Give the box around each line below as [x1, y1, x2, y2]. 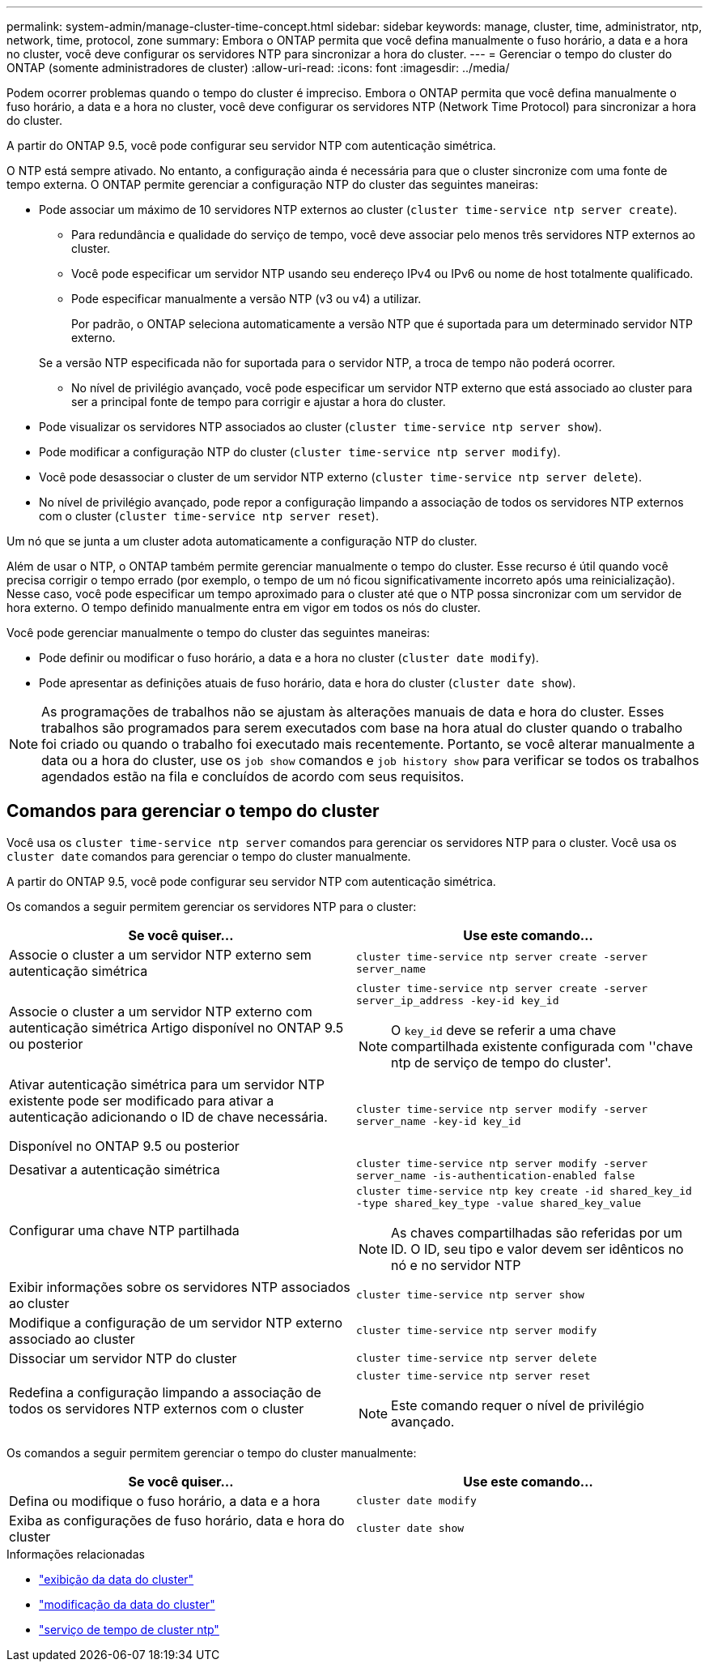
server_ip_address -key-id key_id [356, 994, 559, 1007]
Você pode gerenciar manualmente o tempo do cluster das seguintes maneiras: [6, 626, 431, 639]
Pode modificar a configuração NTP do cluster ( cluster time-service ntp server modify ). [39, 445, 561, 459]
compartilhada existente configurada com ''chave [391, 1037, 694, 1054]
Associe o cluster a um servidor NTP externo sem [9, 946, 312, 963]
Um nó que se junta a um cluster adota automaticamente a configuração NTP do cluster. [6, 534, 478, 548]
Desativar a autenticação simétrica [9, 1161, 220, 1178]
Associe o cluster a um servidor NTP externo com [9, 1003, 312, 1020]
